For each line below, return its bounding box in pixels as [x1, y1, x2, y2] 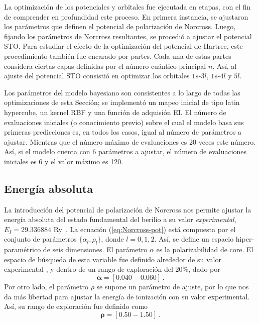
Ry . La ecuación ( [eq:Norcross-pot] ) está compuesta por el [53, 224, 236, 234]
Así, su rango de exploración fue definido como [4, 301, 148, 311]
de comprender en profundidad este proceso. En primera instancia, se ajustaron [4, 11, 248, 22]
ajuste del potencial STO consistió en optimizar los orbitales [4, 70, 190, 81]
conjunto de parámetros [4, 234, 77, 244]
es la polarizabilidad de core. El [156, 244, 253, 255]
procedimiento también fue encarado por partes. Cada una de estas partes [4, 50, 231, 61]
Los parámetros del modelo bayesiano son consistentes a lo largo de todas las [4, 87, 240, 97]
